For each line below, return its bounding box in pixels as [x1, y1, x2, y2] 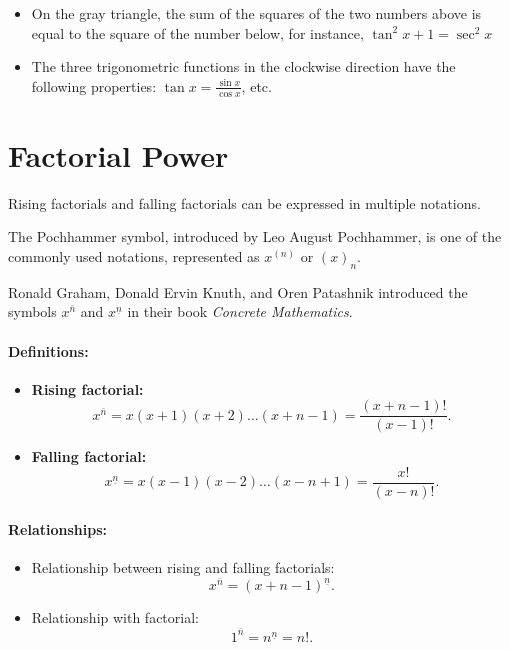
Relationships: [8, 518, 108, 539]
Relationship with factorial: [31, 607, 199, 628]
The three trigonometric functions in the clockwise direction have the [31, 56, 456, 77]
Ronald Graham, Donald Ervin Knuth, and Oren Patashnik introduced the [8, 281, 468, 302]
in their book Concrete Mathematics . [127, 301, 353, 322]
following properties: [31, 75, 157, 96]
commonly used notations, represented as [8, 245, 260, 266]
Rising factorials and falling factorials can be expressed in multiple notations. [8, 192, 481, 213]
